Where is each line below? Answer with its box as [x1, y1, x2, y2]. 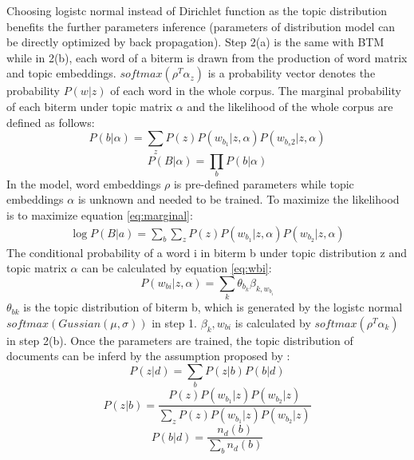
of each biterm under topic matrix [6, 97, 173, 114]
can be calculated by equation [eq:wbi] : [81, 260, 272, 276]
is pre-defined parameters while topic [173, 175, 354, 192]
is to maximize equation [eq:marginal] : [6, 207, 193, 224]
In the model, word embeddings [6, 175, 161, 192]
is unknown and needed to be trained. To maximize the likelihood [77, 191, 400, 208]
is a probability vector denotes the [207, 65, 376, 81]
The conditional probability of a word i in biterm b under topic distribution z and [6, 244, 408, 260]
